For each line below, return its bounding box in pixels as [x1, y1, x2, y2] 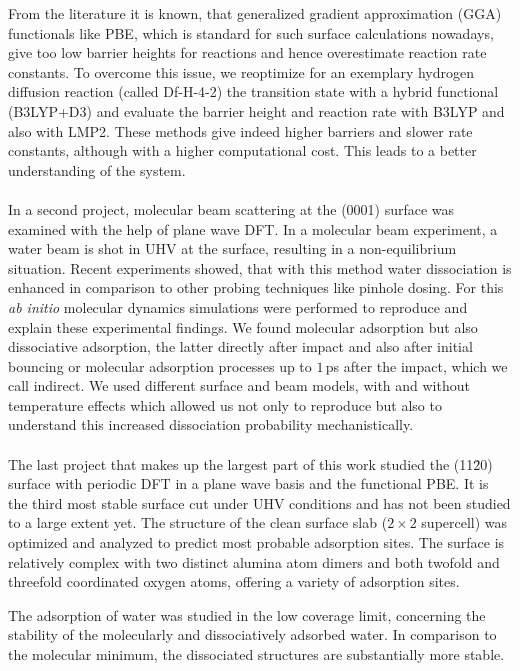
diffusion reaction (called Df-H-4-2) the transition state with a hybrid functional [8, 81, 499, 102]
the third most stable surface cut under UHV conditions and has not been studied [8, 492, 511, 513]
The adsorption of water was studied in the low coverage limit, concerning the [8, 604, 486, 625]
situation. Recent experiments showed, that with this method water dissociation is [8, 257, 512, 278]
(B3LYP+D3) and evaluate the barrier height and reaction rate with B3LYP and [8, 100, 505, 121]
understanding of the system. [8, 159, 186, 180]
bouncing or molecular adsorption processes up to [8, 355, 312, 376]
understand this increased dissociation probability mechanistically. [8, 414, 414, 435]
